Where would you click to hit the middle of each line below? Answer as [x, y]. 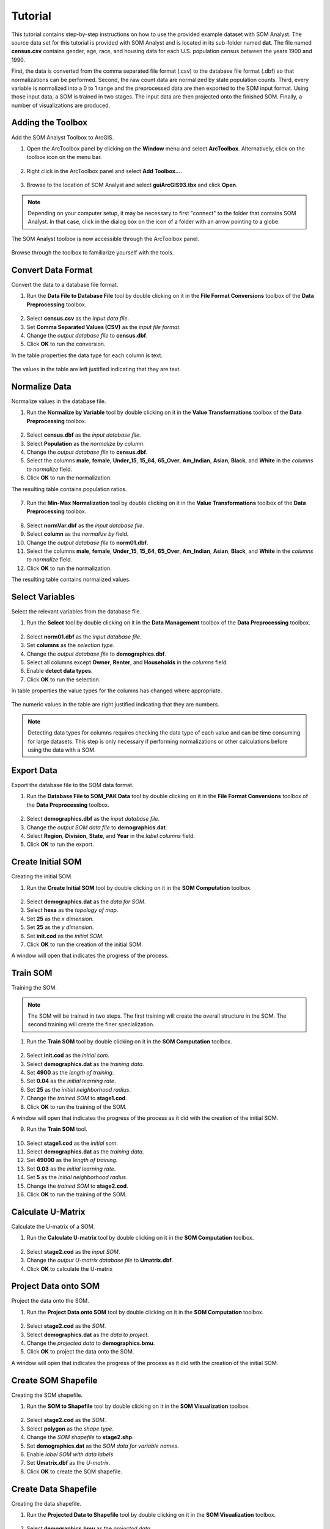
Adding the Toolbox [50, 123]
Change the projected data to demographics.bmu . [91, 1343]
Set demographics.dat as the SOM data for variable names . [103, 1446]
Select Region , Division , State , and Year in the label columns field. [111, 835]
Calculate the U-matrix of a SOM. [53, 1226]
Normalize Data [41, 386]
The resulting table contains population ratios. [69, 489]
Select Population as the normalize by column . [86, 443]
